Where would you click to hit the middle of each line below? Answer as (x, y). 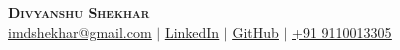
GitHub (255, 31)
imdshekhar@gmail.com (80, 31)
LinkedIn (192, 31)
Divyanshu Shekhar (79, 12)
